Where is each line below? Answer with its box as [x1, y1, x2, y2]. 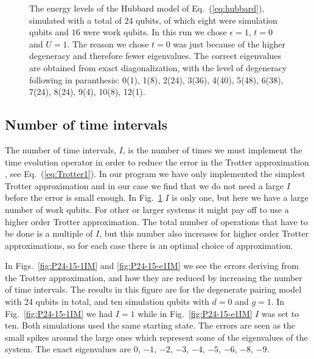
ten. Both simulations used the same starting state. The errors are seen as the [5, 319, 296, 332]
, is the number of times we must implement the [122, 143, 302, 156]
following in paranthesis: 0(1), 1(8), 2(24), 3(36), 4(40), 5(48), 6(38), [29, 73, 284, 86]
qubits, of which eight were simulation [136, 13, 277, 26]
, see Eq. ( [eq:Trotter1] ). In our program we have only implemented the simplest [5, 167, 305, 180]
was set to [261, 307, 299, 319]
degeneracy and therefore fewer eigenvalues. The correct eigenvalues [29, 49, 282, 62]
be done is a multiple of [5, 227, 93, 240]
